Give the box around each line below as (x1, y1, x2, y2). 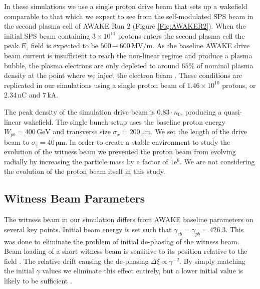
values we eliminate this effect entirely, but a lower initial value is (42, 265, 243, 276)
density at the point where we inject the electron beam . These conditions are (4, 70, 242, 80)
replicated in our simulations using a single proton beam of (4, 79, 185, 90)
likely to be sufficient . (4, 275, 72, 285)
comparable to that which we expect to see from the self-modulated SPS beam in (4, 11, 253, 21)
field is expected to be (31, 40, 99, 51)
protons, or (222, 79, 256, 90)
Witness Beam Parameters (4, 190, 145, 206)
